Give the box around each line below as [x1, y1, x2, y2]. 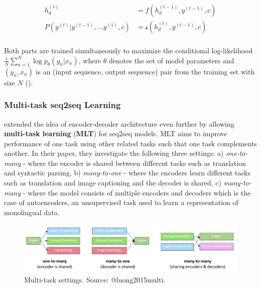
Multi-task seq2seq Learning [4, 99, 121, 111]
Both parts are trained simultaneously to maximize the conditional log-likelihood [4, 45, 253, 56]
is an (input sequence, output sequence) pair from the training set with [36, 66, 255, 76]
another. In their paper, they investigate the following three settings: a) [4, 148, 224, 158]
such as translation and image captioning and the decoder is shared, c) [4, 177, 221, 188]
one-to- [226, 148, 248, 158]
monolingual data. [4, 207, 60, 217]
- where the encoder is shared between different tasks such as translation [23, 157, 246, 168]
